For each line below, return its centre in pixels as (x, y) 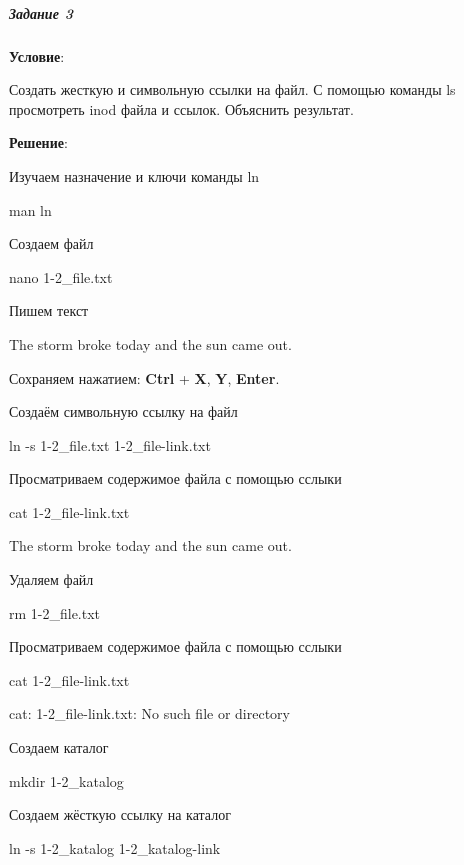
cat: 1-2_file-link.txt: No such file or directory (149, 713)
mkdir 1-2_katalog (66, 780)
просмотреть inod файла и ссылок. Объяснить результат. (181, 108)
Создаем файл (51, 243)
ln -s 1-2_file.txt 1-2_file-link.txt (110, 444)
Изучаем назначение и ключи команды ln (134, 175)
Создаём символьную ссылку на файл (123, 411)
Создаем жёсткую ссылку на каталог (120, 814)
